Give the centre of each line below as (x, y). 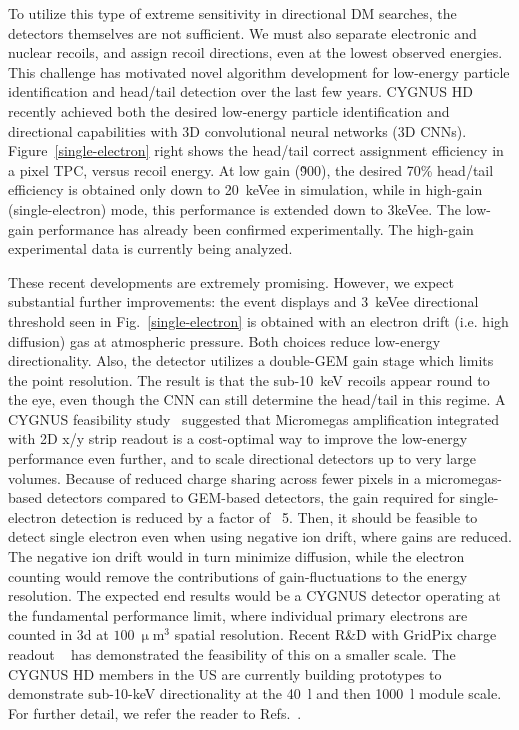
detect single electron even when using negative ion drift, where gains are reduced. (260, 536)
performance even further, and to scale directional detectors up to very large (242, 458)
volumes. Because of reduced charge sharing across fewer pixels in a (215, 477)
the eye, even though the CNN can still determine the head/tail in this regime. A (257, 399)
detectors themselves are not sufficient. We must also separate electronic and (242, 32)
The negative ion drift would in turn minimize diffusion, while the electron (236, 556)
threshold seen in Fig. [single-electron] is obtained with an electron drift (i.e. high (258, 320)
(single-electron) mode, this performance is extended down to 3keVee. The (234, 208)
